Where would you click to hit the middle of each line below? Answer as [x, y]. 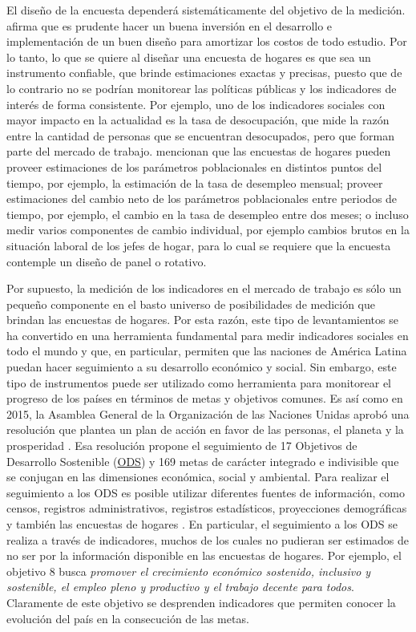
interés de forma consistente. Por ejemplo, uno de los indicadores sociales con [196, 104]
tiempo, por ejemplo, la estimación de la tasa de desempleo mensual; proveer [195, 182]
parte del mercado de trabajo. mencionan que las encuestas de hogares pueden [199, 151]
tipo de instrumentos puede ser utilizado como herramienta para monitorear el [199, 382]
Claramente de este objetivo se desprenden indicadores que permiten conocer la [201, 602]
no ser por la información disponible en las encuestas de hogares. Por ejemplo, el [204, 555]
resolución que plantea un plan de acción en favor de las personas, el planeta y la [205, 429]
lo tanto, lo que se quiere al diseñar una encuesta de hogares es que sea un [189, 57]
